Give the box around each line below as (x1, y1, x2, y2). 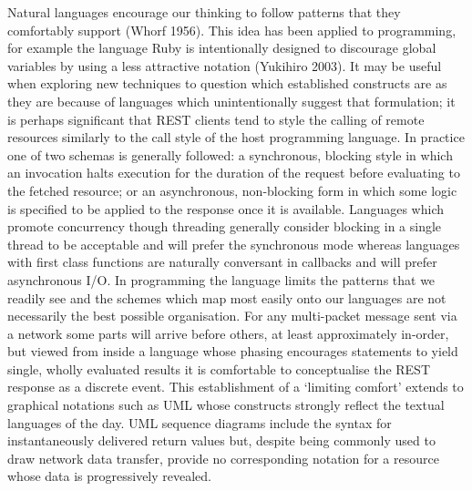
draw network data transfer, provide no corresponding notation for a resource (7, 448, 439, 467)
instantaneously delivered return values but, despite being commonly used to (7, 431, 436, 450)
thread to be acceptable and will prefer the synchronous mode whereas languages (7, 234, 460, 253)
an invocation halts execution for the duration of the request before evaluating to (7, 163, 460, 182)
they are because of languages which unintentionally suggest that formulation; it (7, 91, 456, 110)
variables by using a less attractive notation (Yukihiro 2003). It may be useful (7, 56, 442, 75)
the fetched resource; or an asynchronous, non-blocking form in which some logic (7, 180, 457, 199)
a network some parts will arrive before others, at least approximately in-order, (7, 323, 449, 343)
